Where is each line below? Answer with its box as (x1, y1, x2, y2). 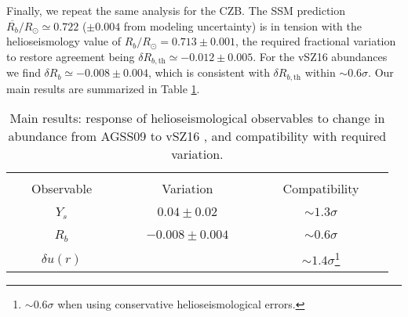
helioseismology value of (6, 33, 121, 49)
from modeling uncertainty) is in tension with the (123, 17, 362, 34)
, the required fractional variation (235, 33, 396, 49)
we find (6, 64, 41, 81)
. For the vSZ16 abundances (253, 48, 388, 64)
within (304, 64, 336, 81)
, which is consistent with (148, 64, 270, 81)
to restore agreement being (6, 48, 135, 64)
